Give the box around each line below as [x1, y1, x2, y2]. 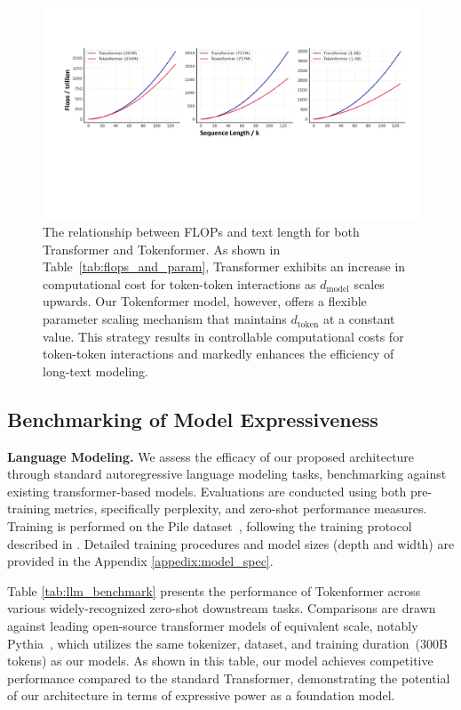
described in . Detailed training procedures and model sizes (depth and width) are [7, 534, 455, 553]
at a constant [322, 310, 395, 328]
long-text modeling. [43, 361, 149, 380]
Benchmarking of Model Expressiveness [7, 405, 378, 432]
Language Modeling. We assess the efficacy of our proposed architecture [7, 447, 415, 465]
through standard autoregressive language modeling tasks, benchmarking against [7, 464, 447, 483]
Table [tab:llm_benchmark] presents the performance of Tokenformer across [7, 581, 421, 600]
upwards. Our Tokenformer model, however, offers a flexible [43, 292, 367, 311]
